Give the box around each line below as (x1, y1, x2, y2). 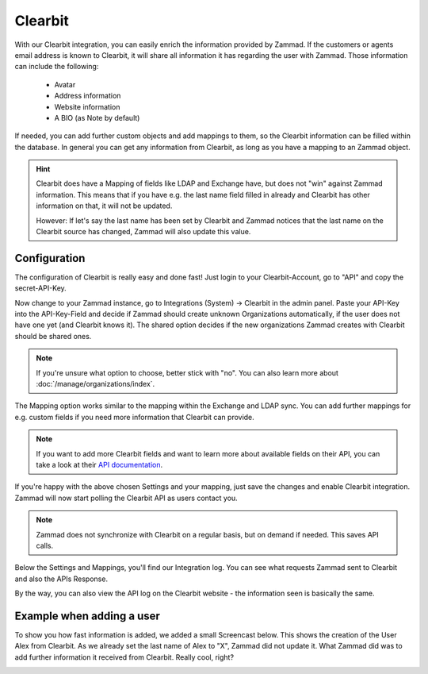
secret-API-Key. (14, 283, 67, 293)
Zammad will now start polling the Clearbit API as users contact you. (14, 493, 238, 503)
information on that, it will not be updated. (36, 201, 173, 210)
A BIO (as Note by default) (54, 113, 140, 122)
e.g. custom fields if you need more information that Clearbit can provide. (14, 412, 255, 422)
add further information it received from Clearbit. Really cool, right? (14, 652, 234, 662)
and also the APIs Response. (14, 574, 109, 583)
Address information (54, 91, 121, 101)
